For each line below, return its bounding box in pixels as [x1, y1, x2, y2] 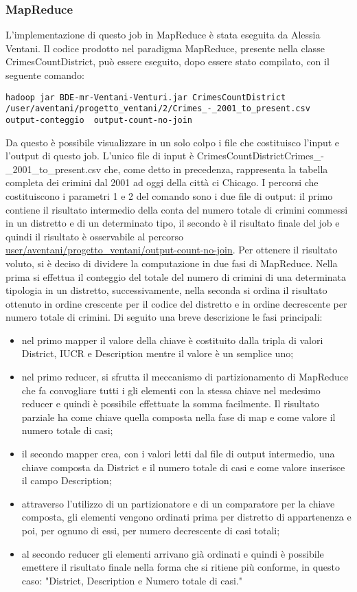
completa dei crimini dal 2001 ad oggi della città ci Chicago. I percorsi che [5, 175, 319, 190]
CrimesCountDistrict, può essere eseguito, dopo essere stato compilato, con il [5, 54, 330, 69]
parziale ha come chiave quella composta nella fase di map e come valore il [21, 409, 336, 424]
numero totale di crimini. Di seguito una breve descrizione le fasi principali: [5, 310, 323, 324]
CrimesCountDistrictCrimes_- [196, 148, 325, 163]
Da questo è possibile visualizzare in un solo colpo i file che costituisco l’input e [5, 135, 340, 149]
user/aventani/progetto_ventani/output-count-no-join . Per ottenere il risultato [5, 242, 338, 257]
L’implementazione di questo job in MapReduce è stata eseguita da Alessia [5, 27, 321, 42]
